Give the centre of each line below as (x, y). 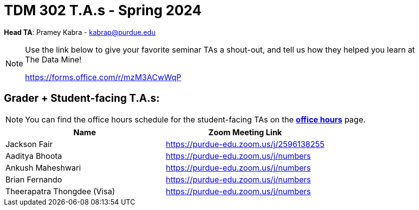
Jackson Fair (29, 144)
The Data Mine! (53, 59)
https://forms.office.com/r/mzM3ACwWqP (103, 77)
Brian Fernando (34, 179)
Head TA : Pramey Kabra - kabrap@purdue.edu (80, 32)
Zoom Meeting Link (245, 132)
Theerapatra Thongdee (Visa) (60, 191)
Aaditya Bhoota (34, 156)
